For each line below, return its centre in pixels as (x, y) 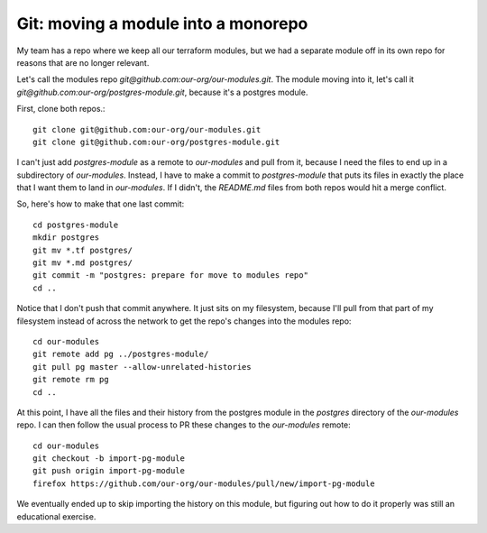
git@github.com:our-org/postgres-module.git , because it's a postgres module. (162, 92)
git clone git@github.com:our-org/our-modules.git (147, 129)
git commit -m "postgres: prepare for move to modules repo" (170, 276)
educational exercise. (56, 516)
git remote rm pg (71, 380)
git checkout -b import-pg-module (109, 459)
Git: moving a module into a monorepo (162, 23)
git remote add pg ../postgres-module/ (121, 354)
